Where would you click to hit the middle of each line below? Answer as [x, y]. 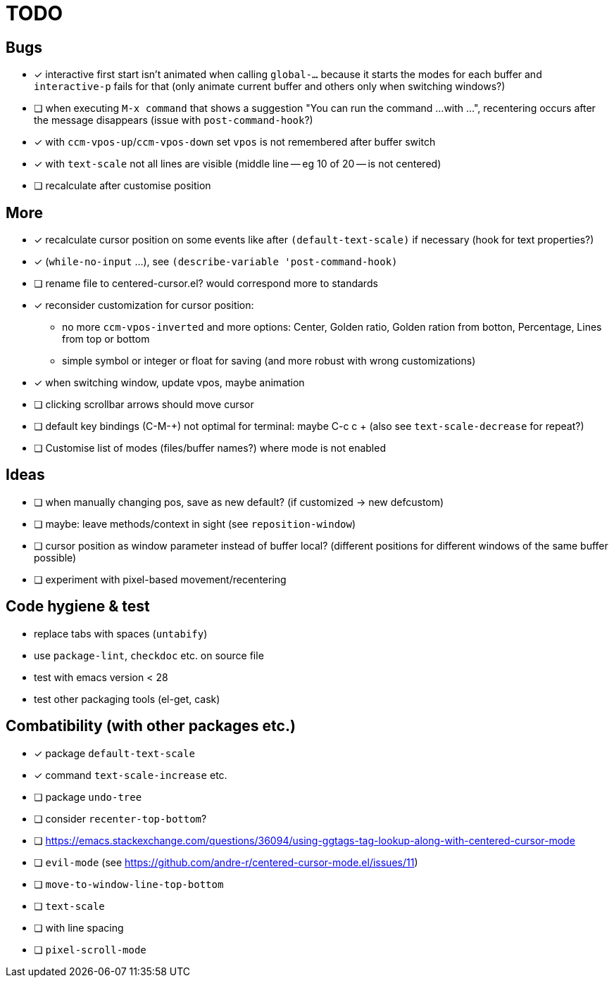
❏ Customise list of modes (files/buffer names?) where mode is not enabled [210, 448]
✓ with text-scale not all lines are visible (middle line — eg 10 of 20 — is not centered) [238, 164]
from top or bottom [106, 339]
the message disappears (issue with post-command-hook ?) [174, 120]
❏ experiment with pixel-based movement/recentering [160, 579]
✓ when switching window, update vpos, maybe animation [169, 383]
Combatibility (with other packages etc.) [151, 726]
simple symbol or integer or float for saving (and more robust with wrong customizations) [269, 361]
